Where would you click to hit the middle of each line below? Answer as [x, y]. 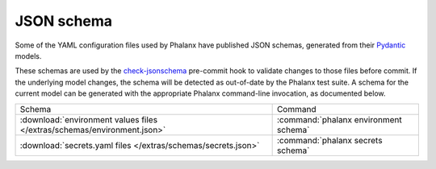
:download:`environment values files [88, 119]
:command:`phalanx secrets [329, 140]
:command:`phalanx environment [340, 119]
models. [28, 56]
